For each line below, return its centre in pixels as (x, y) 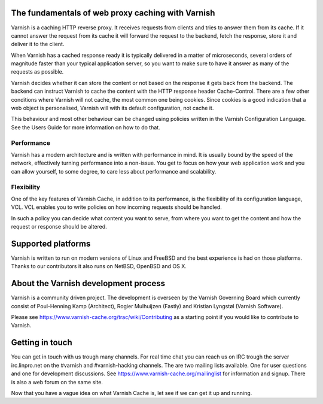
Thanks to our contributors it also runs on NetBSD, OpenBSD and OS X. (99, 266)
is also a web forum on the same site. (57, 382)
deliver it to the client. (38, 44)
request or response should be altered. (59, 227)
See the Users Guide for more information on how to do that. (86, 127)
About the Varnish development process (88, 283)
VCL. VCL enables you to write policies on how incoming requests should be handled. (117, 207)
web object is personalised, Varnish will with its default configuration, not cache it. (112, 108)
